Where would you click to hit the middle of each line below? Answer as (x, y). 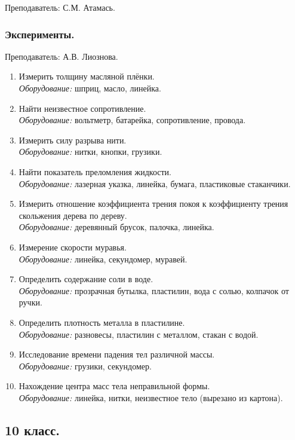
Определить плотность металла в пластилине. (102, 322)
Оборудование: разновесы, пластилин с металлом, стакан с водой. (139, 334)
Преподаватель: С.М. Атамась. (60, 7)
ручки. (30, 302)
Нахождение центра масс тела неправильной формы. (114, 386)
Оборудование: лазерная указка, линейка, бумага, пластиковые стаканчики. (155, 183)
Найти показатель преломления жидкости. (95, 171)
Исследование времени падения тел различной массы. (117, 354)
